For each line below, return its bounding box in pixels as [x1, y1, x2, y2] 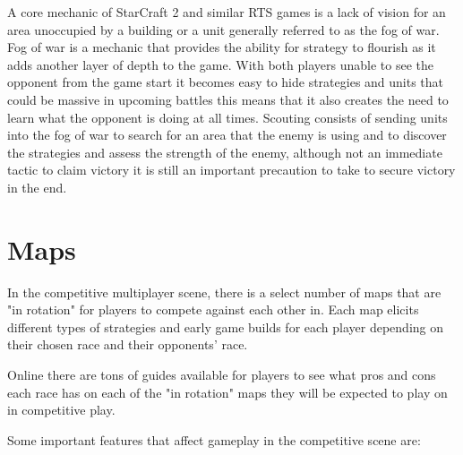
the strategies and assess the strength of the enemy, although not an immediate [7, 142, 442, 161]
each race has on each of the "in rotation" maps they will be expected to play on [7, 382, 448, 401]
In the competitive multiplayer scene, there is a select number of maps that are [7, 282, 442, 301]
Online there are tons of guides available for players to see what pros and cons [7, 365, 436, 384]
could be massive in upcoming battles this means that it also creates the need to [7, 90, 449, 108]
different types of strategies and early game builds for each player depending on [7, 317, 444, 336]
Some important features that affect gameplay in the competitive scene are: [7, 430, 421, 449]
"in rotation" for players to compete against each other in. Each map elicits [7, 300, 419, 319]
